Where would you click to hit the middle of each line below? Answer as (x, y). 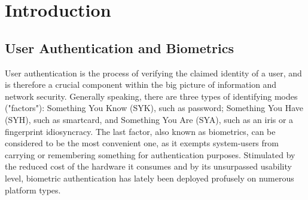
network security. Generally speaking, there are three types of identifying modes (151, 96)
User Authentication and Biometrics (120, 47)
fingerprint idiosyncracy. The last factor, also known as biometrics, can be (140, 131)
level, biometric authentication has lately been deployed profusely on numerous (150, 178)
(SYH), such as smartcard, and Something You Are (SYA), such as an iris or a (149, 119)
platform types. (33, 190)
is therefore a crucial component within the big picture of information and (141, 84)
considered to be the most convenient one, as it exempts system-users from (142, 143)
